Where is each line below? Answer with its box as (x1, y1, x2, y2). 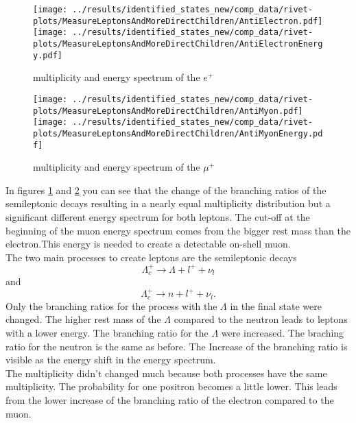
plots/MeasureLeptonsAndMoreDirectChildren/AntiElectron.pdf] (33, 16, 323, 26)
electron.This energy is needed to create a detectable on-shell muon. (5, 237, 291, 251)
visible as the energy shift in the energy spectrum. (5, 352, 216, 367)
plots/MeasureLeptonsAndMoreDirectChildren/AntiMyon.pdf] (33, 106, 303, 116)
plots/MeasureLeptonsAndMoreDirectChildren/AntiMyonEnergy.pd (33, 128, 323, 138)
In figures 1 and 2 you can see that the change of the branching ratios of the (5, 182, 327, 197)
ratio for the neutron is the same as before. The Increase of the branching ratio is (5, 339, 348, 353)
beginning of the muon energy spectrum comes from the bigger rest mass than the (5, 223, 351, 237)
